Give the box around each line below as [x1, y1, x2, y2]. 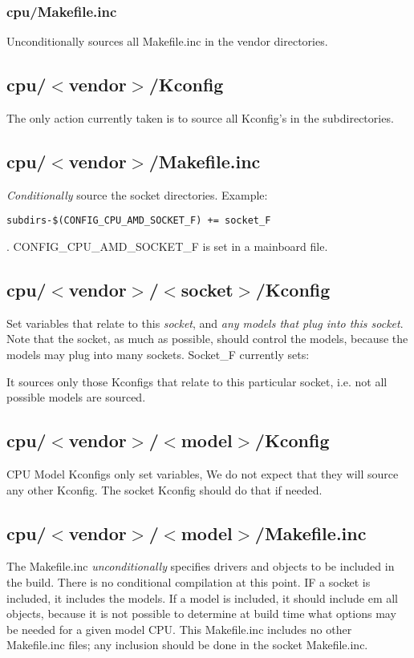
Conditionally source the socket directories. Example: [6, 186, 268, 203]
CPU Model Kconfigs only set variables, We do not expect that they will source [6, 466, 399, 482]
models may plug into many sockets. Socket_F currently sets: [6, 346, 310, 363]
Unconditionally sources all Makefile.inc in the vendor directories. [6, 33, 328, 50]
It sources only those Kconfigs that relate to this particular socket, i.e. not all [6, 373, 388, 390]
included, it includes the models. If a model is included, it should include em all [6, 589, 399, 606]
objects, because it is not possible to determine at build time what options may [6, 605, 396, 622]
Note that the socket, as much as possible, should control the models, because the [6, 330, 408, 347]
